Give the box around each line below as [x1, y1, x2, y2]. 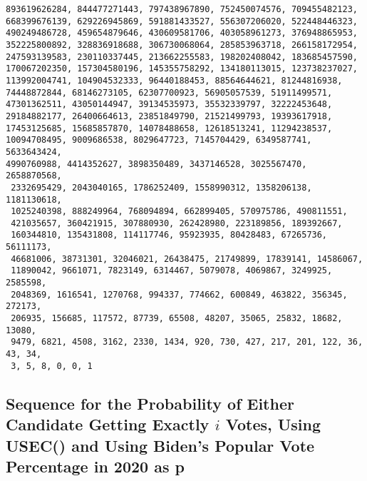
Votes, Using [225, 413, 321, 435]
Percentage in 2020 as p [6, 455, 185, 477]
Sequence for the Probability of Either [6, 392, 294, 414]
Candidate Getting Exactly [6, 413, 210, 435]
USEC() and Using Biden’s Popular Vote [6, 434, 315, 456]
